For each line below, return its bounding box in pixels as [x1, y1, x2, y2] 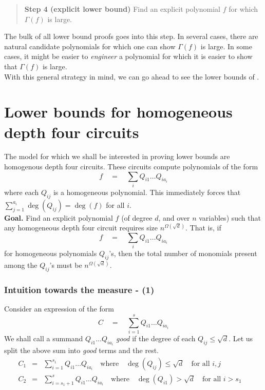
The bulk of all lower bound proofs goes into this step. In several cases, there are [4, 31, 258, 42]
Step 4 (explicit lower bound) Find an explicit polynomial [24, 4, 220, 14]
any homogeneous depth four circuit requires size [4, 222, 158, 233]
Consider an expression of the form [4, 303, 114, 314]
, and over [158, 212, 190, 223]
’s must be [49, 260, 82, 270]
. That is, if [185, 222, 221, 233]
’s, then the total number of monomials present [109, 248, 257, 259]
